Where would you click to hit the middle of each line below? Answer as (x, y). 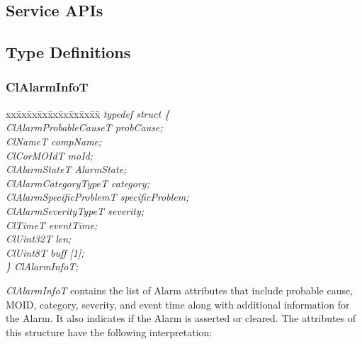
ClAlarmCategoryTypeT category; (78, 183)
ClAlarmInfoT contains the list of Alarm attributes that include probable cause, (180, 290)
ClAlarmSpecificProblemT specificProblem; (97, 197)
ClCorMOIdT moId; (50, 155)
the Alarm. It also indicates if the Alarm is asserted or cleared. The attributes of (181, 318)
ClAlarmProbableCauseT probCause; (84, 127)
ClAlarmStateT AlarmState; (66, 169)
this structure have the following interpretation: (109, 332)
